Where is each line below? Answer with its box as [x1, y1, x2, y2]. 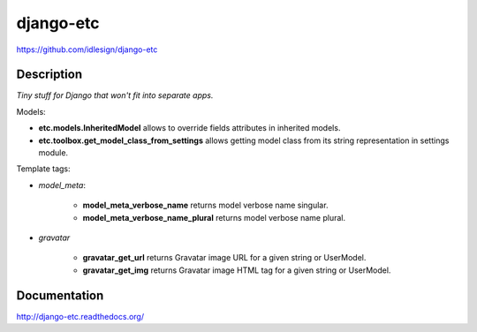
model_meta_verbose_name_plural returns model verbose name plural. [82, 212, 346, 223]
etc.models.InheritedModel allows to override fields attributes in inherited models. [38, 123, 341, 133]
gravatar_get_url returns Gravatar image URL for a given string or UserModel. [82, 253, 367, 263]
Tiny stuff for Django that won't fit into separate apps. [16, 90, 214, 101]
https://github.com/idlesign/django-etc [16, 44, 158, 55]
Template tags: [16, 163, 71, 174]
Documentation [16, 288, 104, 303]
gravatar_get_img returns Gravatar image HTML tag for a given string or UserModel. [82, 265, 391, 275]
